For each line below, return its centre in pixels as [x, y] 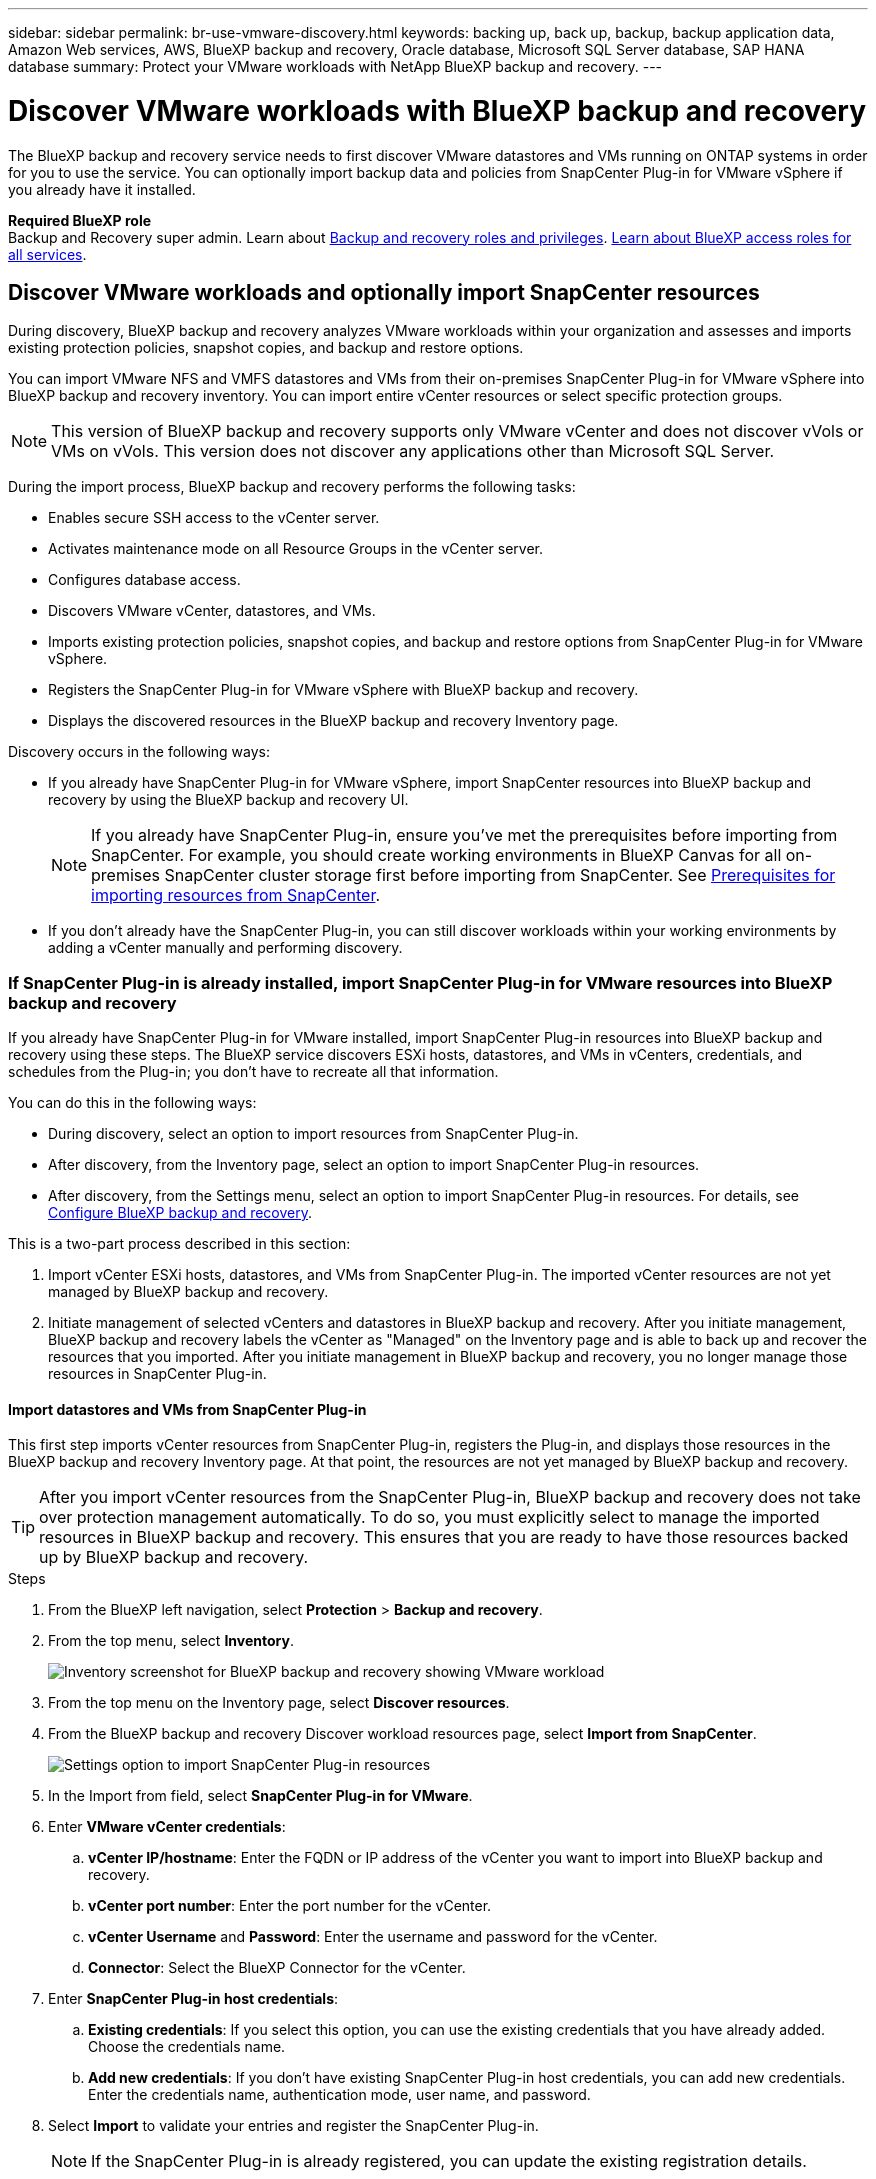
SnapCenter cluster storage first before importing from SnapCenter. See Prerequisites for [500, 875]
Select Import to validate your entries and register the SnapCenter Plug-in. [293, 2126]
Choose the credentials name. [187, 2047]
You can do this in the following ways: [132, 1103]
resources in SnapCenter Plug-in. [157, 1374]
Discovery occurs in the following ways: [139, 752]
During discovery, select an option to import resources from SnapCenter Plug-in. [313, 1134]
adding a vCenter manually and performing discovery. [225, 948]
